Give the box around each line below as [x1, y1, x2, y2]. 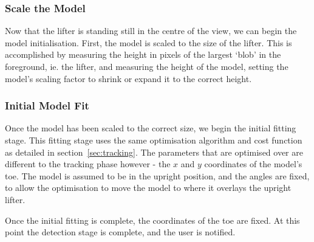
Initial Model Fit [5, 98, 89, 113]
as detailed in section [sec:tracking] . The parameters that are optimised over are [5, 145, 303, 158]
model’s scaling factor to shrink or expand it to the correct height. [5, 72, 252, 85]
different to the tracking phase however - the [5, 157, 171, 170]
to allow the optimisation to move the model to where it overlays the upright [5, 181, 292, 194]
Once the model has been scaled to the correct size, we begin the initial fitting [5, 122, 296, 134]
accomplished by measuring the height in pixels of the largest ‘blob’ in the [5, 48, 281, 61]
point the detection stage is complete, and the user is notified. [5, 226, 236, 238]
